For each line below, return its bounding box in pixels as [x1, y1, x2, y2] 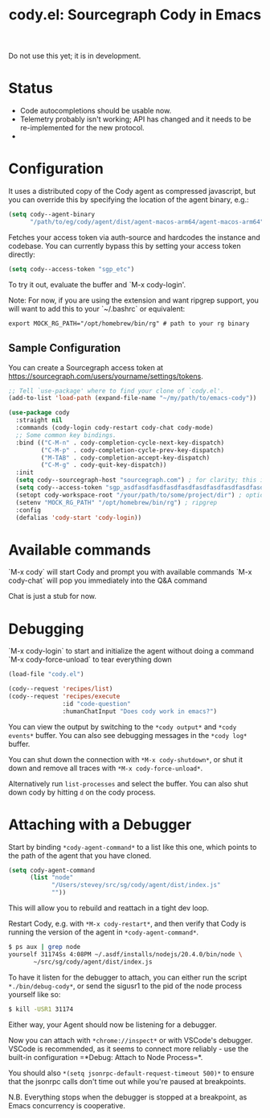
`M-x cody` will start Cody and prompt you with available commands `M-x [8, 567, 252, 577]
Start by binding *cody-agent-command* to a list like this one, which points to [8, 842, 257, 852]
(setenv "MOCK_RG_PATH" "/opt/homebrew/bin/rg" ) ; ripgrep [15, 498, 218, 506]
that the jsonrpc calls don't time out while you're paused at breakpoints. [8, 1076, 247, 1086]
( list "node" [29, 873, 74, 882]
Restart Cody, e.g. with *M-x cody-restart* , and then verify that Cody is [8, 919, 247, 929]
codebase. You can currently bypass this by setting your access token [8, 241, 241, 250]
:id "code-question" [62, 699, 131, 708]
